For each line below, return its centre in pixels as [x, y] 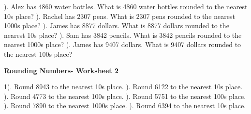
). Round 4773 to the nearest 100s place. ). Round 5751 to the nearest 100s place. [125, 96]
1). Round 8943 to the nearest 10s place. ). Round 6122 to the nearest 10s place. [123, 87]
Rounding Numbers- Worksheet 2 [61, 70]
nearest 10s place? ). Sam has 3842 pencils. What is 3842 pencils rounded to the [123, 35]
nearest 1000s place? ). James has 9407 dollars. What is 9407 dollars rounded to [123, 44]
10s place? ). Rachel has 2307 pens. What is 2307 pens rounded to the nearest [119, 16]
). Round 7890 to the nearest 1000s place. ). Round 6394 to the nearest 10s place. [125, 106]
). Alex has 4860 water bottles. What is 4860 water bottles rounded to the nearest [126, 6]
